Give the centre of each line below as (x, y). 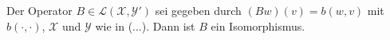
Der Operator (39, 10)
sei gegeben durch (198, 10)
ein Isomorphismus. (258, 25)
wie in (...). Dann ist (145, 25)
